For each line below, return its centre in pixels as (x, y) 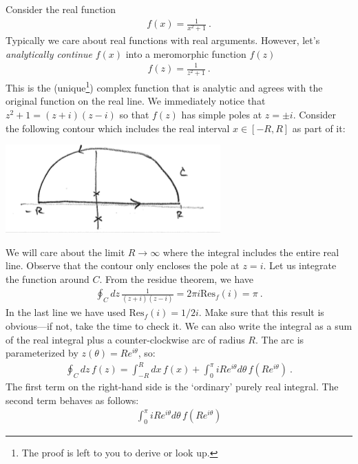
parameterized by (42, 353)
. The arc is (280, 339)
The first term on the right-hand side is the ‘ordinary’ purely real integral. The (172, 387)
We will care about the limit (65, 252)
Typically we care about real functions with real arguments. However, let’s (163, 40)
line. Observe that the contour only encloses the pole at (123, 265)
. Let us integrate (300, 265)
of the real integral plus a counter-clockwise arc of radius (125, 339)
